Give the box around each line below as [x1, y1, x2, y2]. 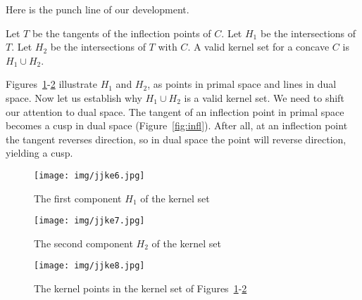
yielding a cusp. [6, 145, 73, 160]
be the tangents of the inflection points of [32, 25, 211, 40]
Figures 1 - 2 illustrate [6, 77, 97, 91]
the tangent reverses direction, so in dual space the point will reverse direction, [6, 131, 347, 146]
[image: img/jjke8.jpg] [34, 261, 145, 271]
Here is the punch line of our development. [6, 2, 189, 16]
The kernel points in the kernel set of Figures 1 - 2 [34, 281, 247, 296]
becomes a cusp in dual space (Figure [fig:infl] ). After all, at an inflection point [6, 118, 348, 133]
